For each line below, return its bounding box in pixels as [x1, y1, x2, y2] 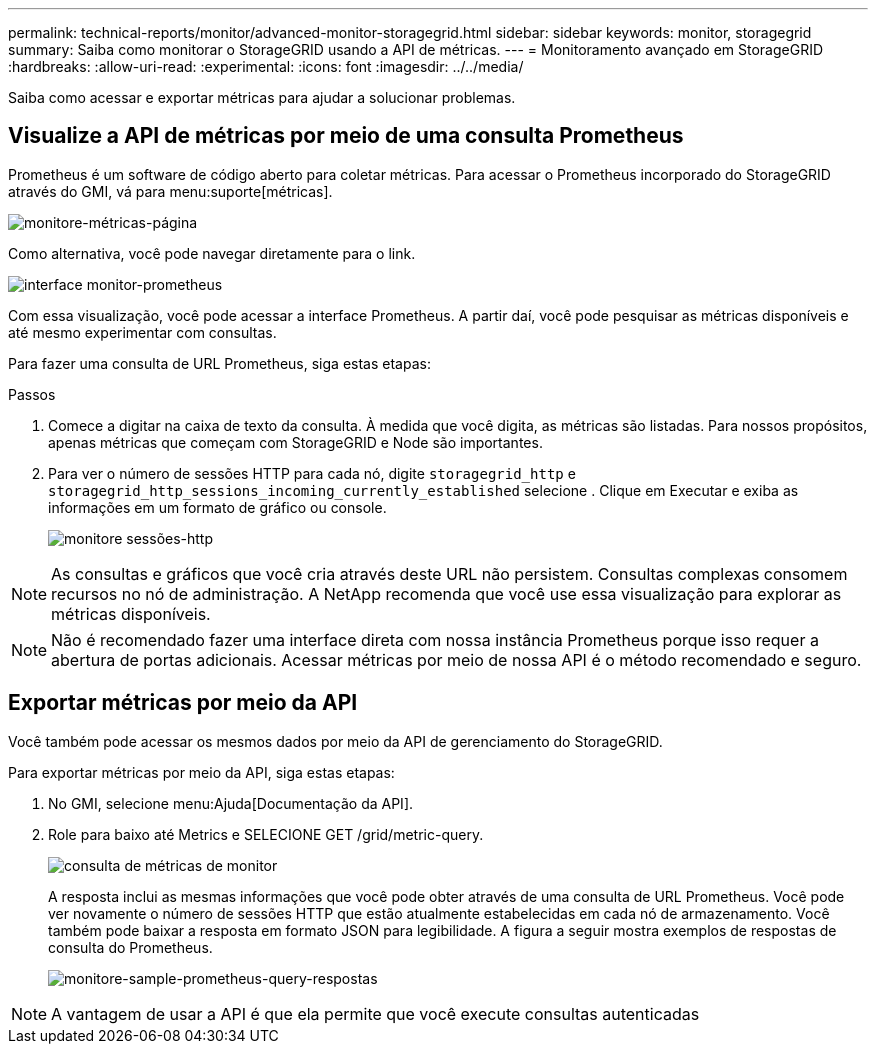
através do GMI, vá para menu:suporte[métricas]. [8, 182, 333, 200]
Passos [8, 385, 56, 403]
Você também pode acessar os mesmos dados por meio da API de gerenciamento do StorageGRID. [8, 732, 663, 750]
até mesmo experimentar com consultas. [8, 323, 277, 341]
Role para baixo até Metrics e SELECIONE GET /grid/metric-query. [48, 825, 484, 843]
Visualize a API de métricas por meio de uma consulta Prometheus [8, 123, 684, 149]
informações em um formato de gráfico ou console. [48, 498, 387, 516]
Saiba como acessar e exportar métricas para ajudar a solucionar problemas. [8, 89, 516, 106]
